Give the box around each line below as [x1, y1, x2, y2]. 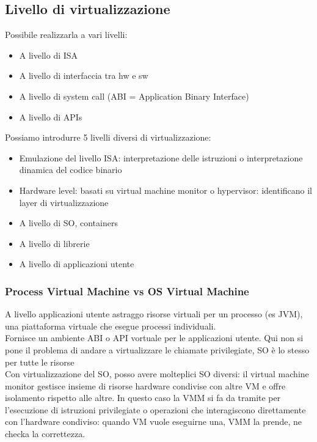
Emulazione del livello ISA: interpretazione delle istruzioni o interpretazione [19, 151, 303, 164]
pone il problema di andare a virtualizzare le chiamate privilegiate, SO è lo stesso [5, 343, 310, 356]
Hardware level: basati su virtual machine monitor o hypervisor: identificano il [19, 183, 313, 196]
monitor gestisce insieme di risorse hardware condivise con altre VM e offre [5, 379, 286, 392]
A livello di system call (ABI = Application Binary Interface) [19, 89, 249, 102]
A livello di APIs [19, 110, 82, 123]
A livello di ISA [19, 48, 78, 61]
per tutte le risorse [5, 355, 75, 368]
